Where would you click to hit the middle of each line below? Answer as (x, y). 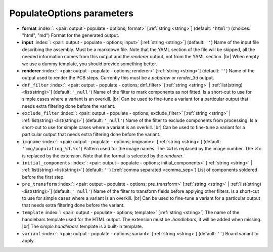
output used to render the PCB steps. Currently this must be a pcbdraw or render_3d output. (118, 78)
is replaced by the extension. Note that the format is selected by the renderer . (103, 156)
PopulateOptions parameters (72, 13)
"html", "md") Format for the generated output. (71, 35)
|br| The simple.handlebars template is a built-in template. (83, 226)
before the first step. (43, 177)
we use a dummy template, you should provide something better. (89, 64)
